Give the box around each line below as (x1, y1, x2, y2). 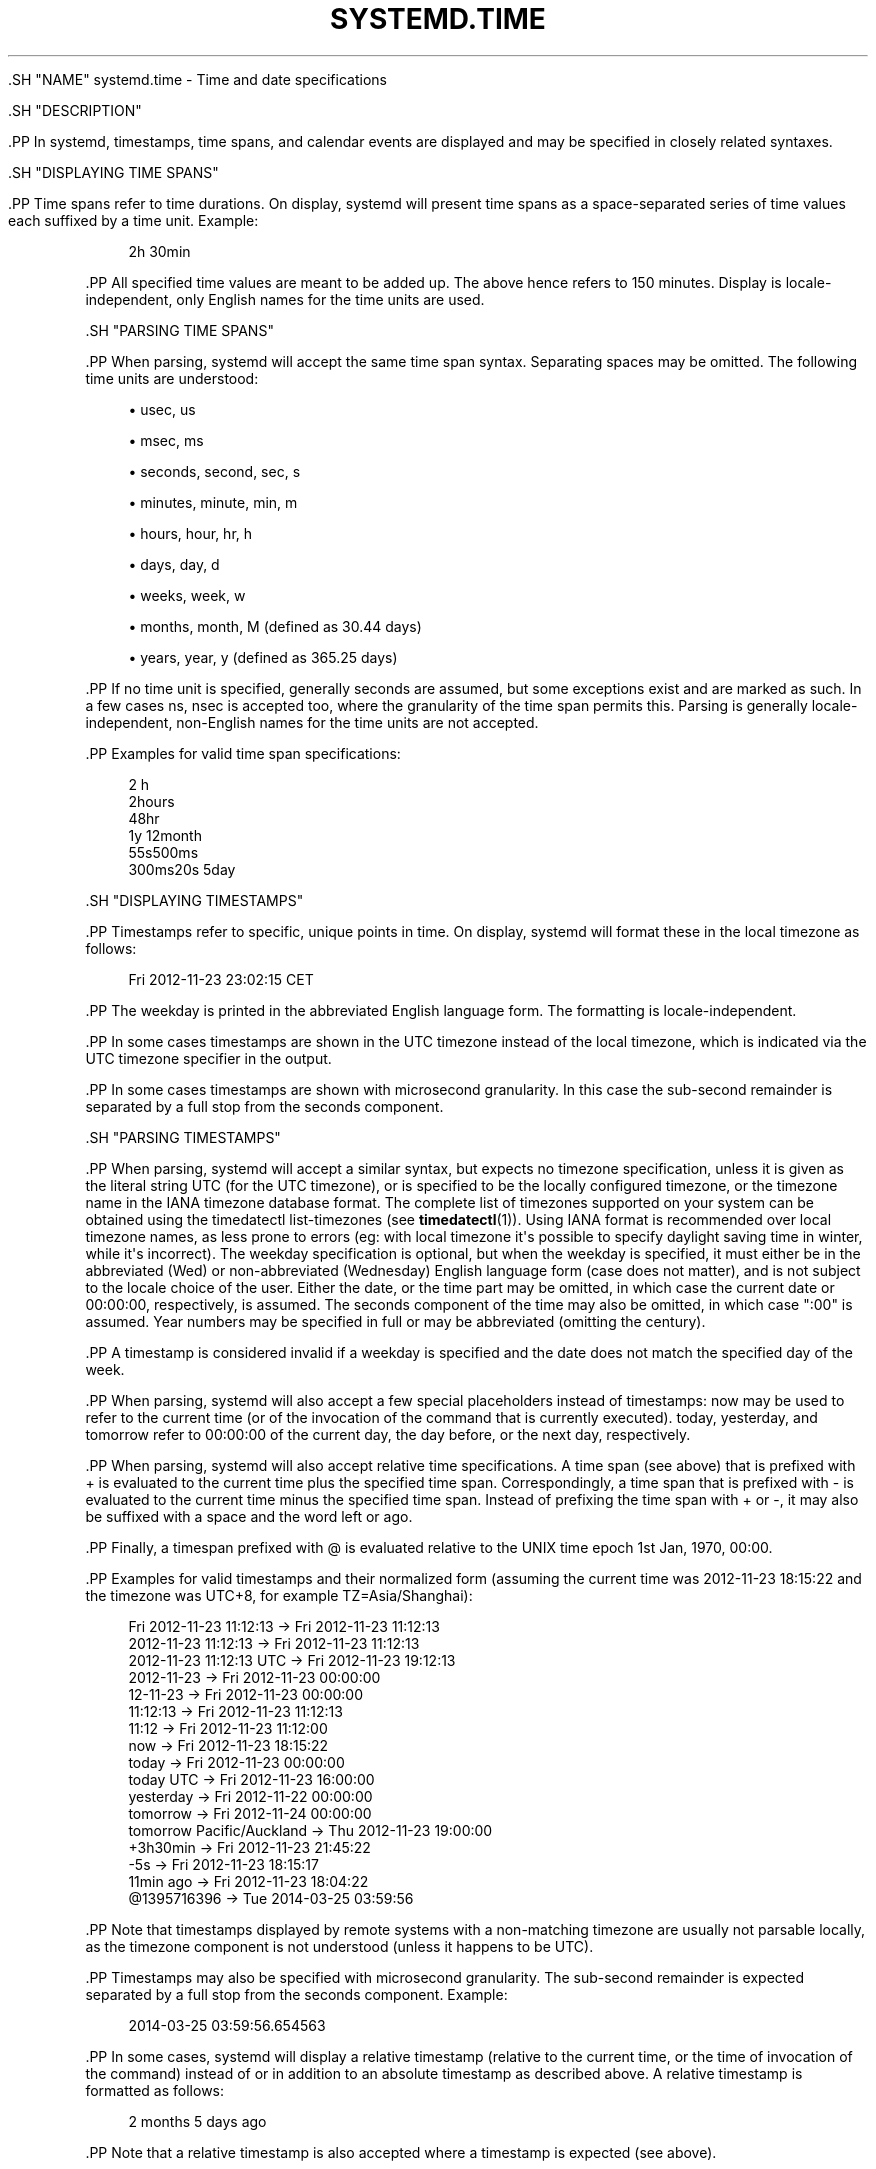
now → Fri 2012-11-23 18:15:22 (128, 1736, 329, 1754)
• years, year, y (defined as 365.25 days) (128, 648, 398, 666)
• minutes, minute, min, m (128, 493, 298, 511)
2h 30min (128, 242, 191, 260)
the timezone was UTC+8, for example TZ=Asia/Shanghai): (85, 1586, 473, 1604)
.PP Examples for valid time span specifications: (85, 744, 401, 762)
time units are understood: (85, 369, 259, 387)
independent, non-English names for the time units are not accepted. (85, 713, 539, 731)
